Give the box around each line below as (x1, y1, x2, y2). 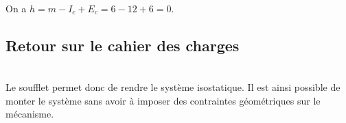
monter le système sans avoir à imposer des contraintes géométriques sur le (5, 93, 321, 107)
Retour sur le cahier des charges (5, 34, 240, 55)
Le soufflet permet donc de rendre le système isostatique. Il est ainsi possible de (5, 79, 341, 94)
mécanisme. (5, 107, 54, 121)
